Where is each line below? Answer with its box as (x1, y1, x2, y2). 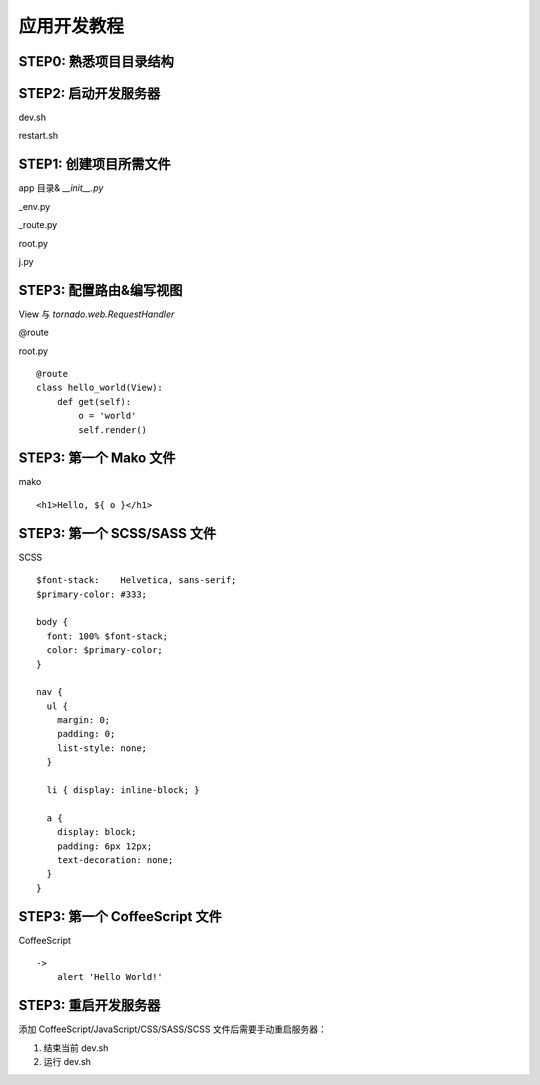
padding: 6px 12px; (56, 840, 153, 852)
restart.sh (18, 130, 59, 142)
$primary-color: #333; (36, 588, 148, 600)
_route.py (18, 219, 58, 231)
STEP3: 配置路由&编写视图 (18, 281, 183, 299)
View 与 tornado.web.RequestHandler (18, 308, 175, 320)
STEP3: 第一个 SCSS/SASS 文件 (18, 525, 217, 542)
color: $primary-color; (46, 645, 164, 656)
